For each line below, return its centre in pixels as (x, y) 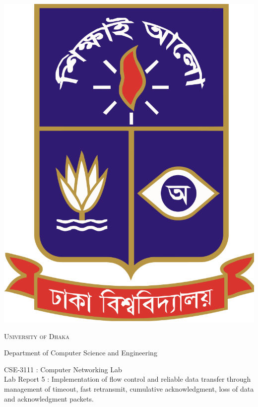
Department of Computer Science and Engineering (81, 353)
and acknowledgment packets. (49, 398)
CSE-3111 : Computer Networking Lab (63, 369)
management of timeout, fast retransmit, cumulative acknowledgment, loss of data (129, 389)
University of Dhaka (37, 336)
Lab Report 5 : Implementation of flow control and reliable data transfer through (128, 379)
